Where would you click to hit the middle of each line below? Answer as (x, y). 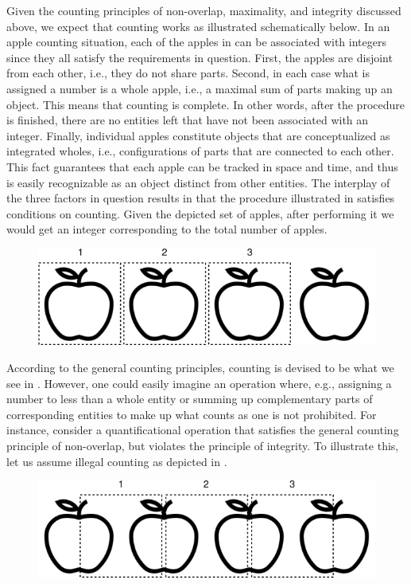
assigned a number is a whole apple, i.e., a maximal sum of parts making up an (200, 88)
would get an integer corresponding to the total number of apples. (167, 229)
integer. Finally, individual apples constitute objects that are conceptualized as (198, 135)
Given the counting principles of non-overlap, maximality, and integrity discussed (204, 10)
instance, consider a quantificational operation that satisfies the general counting (203, 430)
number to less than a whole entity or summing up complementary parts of (190, 399)
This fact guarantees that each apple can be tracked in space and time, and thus (202, 166)
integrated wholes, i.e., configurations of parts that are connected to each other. (200, 151)
